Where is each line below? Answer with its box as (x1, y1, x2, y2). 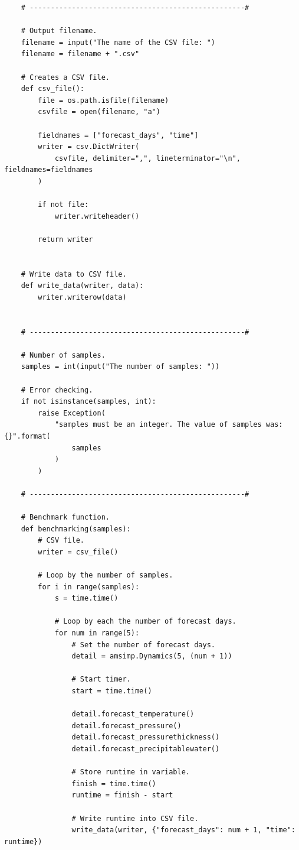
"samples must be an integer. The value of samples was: (54, 420, 283, 429)
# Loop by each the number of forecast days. (54, 617, 236, 626)
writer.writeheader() (54, 212, 140, 220)
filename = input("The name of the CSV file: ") (21, 38, 215, 47)
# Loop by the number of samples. (38, 571, 173, 580)
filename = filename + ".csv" (21, 50, 140, 59)
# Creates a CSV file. (21, 73, 110, 82)
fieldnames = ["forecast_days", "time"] (38, 131, 199, 139)
